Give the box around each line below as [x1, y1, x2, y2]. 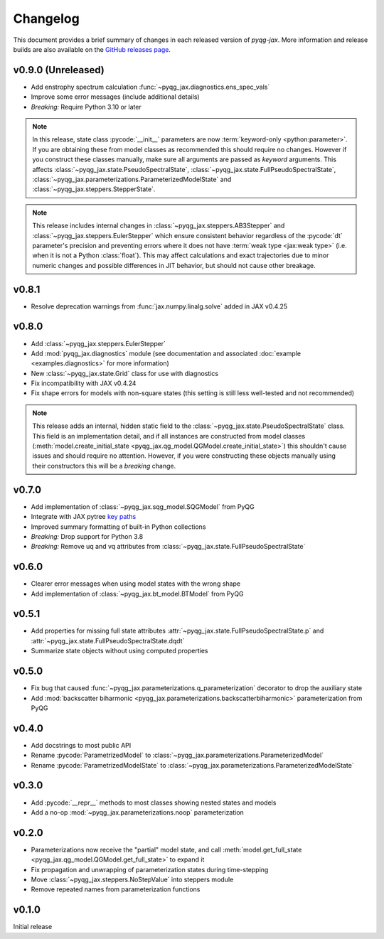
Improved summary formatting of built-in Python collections [31, 522, 206, 531]
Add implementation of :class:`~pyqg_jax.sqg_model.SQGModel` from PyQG [31, 502, 255, 511]
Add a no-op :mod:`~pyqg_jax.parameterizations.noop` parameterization [31, 807, 245, 817]
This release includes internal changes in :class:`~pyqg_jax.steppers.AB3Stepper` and [32, 221, 285, 230]
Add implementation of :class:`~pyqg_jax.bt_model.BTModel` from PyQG [31, 589, 245, 598]
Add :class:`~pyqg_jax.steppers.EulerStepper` [31, 339, 166, 348]
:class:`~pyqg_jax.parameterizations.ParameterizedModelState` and [32, 175, 232, 183]
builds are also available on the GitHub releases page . [13, 45, 171, 53]
